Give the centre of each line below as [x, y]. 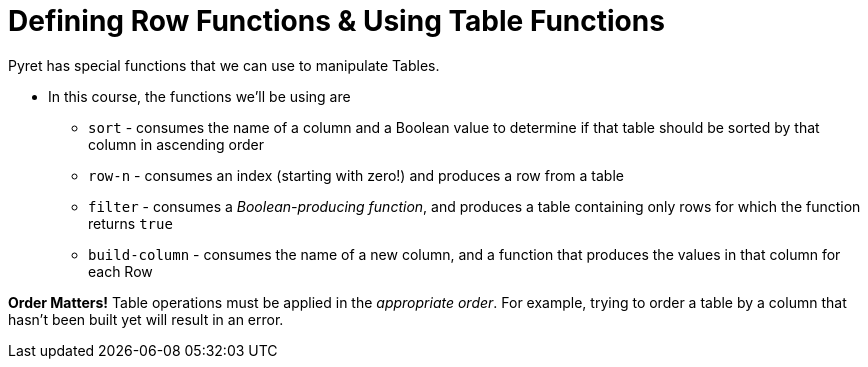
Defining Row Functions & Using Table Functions [336, 21]
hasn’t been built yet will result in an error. [146, 319]
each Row [120, 271]
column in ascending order [176, 144]
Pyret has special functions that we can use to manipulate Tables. [224, 65]
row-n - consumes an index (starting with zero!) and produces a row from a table [356, 175]
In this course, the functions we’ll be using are [199, 96]
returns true [130, 223]
